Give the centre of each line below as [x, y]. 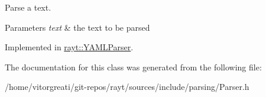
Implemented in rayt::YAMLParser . [69, 47]
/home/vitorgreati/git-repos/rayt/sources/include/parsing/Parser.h [127, 87]
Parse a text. [28, 7]
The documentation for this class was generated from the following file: [133, 67]
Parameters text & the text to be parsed [77, 27]
